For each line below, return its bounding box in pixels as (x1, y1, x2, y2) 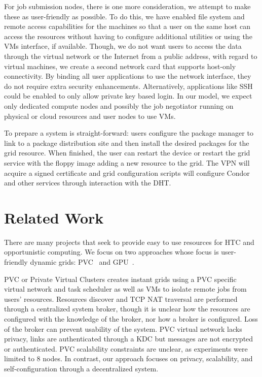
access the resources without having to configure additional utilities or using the (4, 30, 252, 41)
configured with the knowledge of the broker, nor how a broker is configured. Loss (4, 313, 258, 324)
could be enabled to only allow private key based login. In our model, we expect (4, 90, 252, 101)
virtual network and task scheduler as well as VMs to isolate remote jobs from (4, 284, 247, 294)
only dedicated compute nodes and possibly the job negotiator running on (4, 100, 234, 111)
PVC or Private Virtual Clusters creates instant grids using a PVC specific (4, 273, 237, 284)
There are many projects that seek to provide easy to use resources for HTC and (4, 236, 254, 247)
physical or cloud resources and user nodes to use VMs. (4, 110, 176, 121)
